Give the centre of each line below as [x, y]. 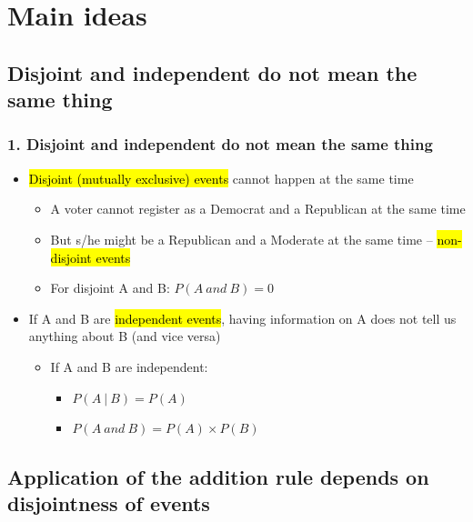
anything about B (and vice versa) [125, 336]
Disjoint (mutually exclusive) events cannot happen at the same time [221, 178]
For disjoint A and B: [110, 288]
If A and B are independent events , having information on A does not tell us [242, 318]
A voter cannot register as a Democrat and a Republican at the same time [258, 209]
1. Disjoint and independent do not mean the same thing [220, 144]
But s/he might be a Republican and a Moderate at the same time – [242, 239]
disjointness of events [109, 503]
